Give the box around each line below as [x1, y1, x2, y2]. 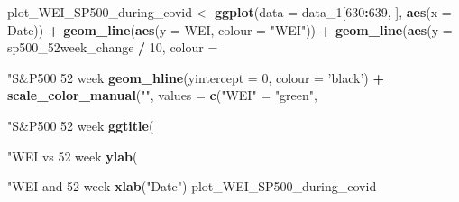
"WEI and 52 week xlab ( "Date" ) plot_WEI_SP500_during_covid [7, 177, 377, 196]
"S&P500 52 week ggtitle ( [7, 115, 154, 134]
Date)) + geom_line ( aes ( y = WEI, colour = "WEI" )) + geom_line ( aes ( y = [7, 20, 453, 39]
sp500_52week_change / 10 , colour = [7, 38, 218, 57]
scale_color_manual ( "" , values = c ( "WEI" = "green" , [7, 86, 317, 105]
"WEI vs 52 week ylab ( [7, 146, 138, 165]
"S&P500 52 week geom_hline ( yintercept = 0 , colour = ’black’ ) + [7, 68, 384, 87]
